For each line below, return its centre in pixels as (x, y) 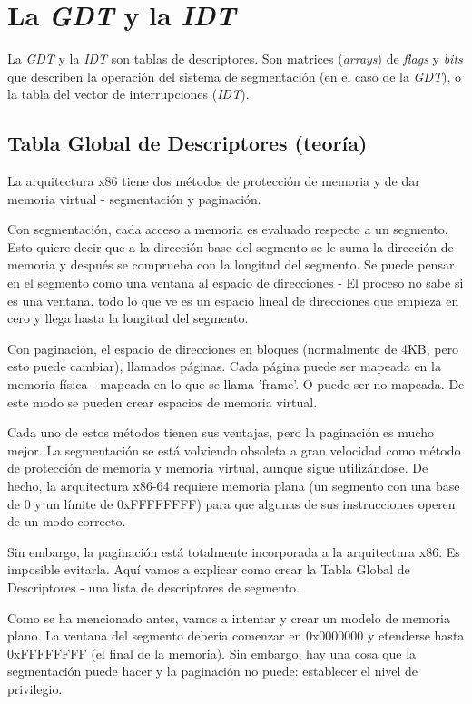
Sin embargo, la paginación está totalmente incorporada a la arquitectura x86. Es (234, 551)
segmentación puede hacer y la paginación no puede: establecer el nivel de (213, 671)
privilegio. (35, 688)
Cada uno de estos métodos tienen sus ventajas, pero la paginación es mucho (221, 432)
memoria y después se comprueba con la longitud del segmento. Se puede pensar (231, 264)
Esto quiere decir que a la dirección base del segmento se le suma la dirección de (231, 246)
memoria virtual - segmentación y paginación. (134, 198)
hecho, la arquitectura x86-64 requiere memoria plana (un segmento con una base (234, 486)
